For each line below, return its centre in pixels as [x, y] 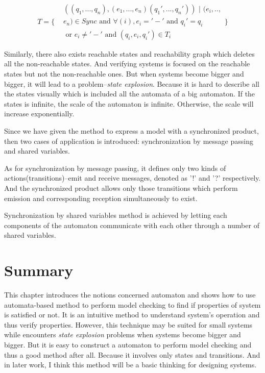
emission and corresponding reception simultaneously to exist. [101, 198]
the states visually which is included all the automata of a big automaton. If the [130, 94]
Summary [39, 270]
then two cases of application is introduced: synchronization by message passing [129, 141]
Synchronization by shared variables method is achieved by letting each [116, 215]
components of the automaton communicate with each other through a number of [132, 225]
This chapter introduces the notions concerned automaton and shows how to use [130, 295]
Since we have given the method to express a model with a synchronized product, [131, 131]
